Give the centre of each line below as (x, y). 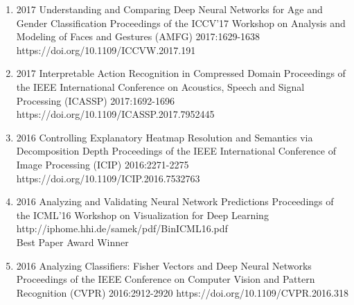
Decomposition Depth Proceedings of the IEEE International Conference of (176, 151)
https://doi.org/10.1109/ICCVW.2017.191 (106, 50)
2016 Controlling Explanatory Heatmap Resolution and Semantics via (165, 137)
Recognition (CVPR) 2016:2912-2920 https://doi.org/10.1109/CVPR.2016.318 (182, 292)
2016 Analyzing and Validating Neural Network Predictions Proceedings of (175, 201)
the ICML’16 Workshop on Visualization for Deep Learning (142, 215)
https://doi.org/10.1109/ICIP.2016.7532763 (108, 178)
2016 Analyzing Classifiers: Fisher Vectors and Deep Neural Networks (164, 265)
